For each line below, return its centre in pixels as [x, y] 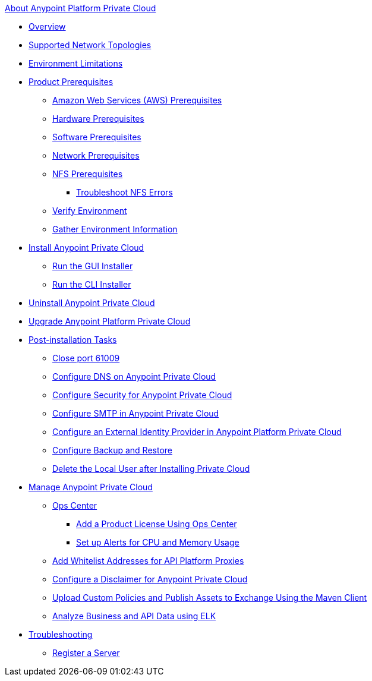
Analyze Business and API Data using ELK [134, 616]
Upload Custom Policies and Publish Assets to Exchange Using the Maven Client [210, 598]
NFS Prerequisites [88, 174]
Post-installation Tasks [73, 340]
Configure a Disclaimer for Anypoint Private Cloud [150, 579]
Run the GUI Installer [93, 266]
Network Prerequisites [96, 155]
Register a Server [86, 653]
